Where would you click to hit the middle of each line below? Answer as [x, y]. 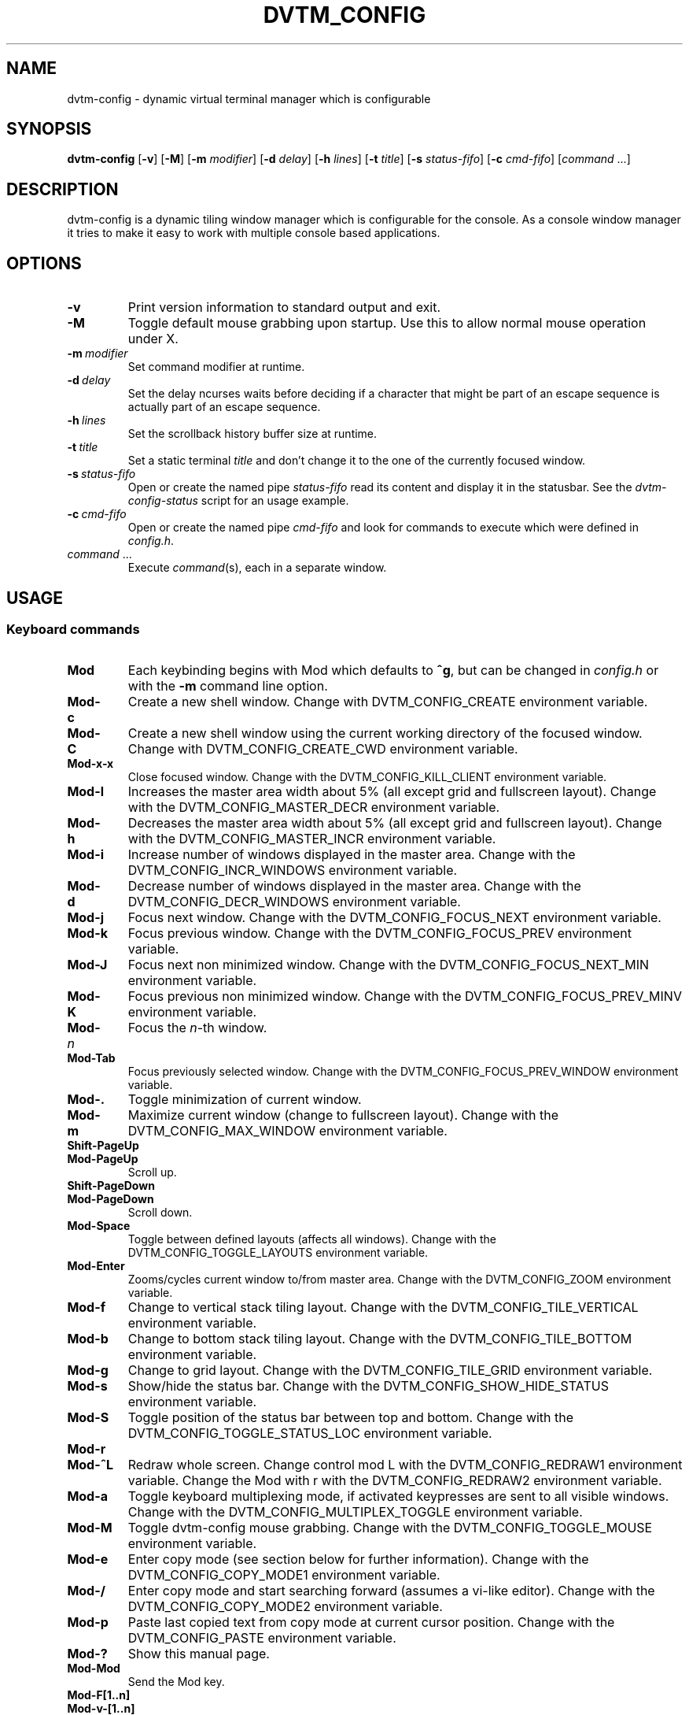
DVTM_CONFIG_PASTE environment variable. [262, 1638]
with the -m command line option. [228, 686]
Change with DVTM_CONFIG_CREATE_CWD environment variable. [323, 749]
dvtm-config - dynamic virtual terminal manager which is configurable [249, 98]
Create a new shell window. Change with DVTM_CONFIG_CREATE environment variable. [388, 702]
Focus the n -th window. [197, 1028]
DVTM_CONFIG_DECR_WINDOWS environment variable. [294, 902]
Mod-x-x [90, 764]
